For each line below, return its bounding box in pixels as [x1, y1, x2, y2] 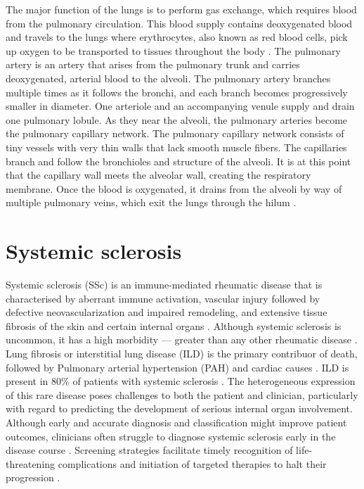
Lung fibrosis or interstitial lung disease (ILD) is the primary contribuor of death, [6, 346, 358, 360]
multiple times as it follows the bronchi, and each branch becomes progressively [6, 84, 348, 99]
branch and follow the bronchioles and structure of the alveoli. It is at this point [6, 153, 351, 168]
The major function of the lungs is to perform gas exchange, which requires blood [6, 2, 357, 16]
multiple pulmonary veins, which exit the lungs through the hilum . [6, 195, 297, 210]
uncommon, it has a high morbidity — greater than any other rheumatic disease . [6, 332, 358, 347]
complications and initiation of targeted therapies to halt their [58, 456, 327, 471]
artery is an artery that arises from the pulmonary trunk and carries [6, 57, 300, 72]
